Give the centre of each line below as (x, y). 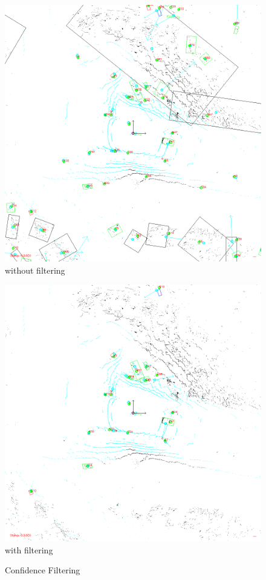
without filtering (35, 270)
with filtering (29, 549)
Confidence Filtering (43, 570)
